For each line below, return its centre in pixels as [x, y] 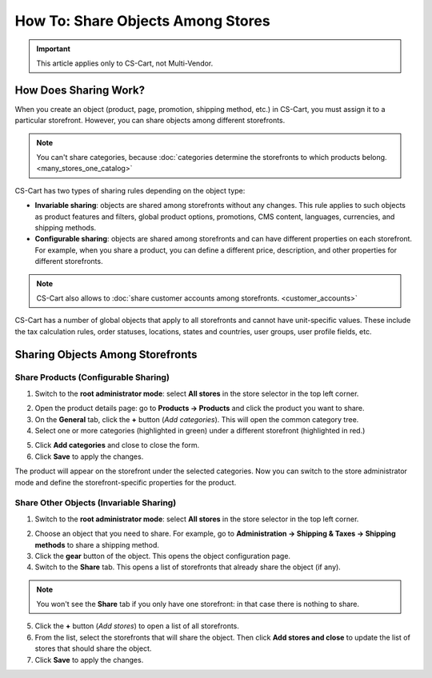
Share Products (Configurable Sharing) [92, 377]
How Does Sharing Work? [80, 90]
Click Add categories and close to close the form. [117, 445]
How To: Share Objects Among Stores [143, 21]
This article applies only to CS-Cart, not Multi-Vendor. [125, 63]
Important [54, 49]
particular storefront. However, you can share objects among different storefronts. [150, 121]
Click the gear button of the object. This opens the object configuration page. [163, 556]
